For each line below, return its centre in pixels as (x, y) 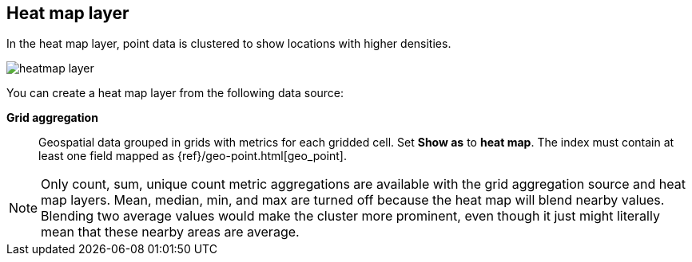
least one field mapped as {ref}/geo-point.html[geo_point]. (193, 156)
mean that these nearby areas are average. (170, 232)
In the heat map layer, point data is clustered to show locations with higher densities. (229, 44)
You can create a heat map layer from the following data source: (175, 93)
